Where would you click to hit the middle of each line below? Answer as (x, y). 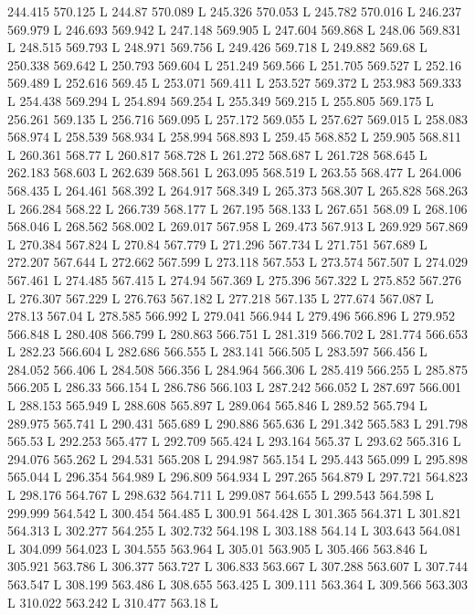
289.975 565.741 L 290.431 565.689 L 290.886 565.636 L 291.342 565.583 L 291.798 (237, 423)
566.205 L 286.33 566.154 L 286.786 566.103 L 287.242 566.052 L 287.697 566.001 (234, 387)
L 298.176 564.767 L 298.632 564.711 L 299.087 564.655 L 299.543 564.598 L (221, 495)
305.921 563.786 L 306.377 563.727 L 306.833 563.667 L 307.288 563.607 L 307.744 (237, 566)
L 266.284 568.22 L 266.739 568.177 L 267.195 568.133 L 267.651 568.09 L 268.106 (237, 208)
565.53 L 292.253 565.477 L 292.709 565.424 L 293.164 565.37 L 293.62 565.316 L (234, 441)
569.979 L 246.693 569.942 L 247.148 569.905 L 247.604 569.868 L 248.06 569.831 (234, 29)
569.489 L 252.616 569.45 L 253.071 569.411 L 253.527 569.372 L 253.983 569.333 (234, 83)
